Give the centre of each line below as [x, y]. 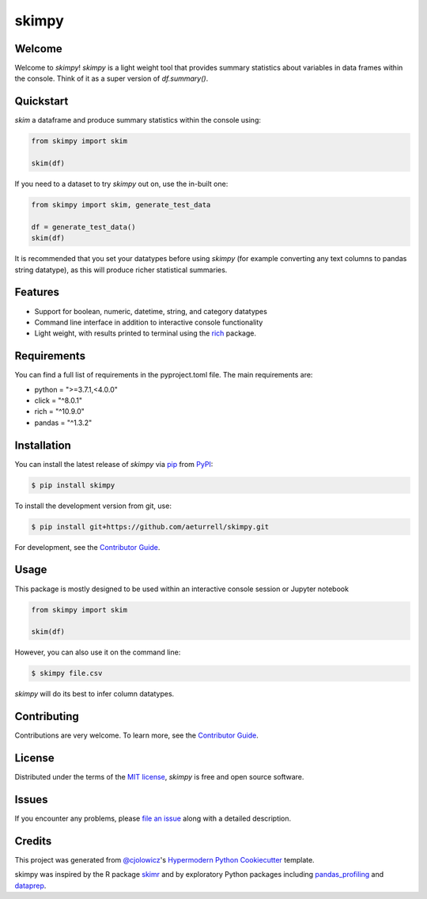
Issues [31, 799]
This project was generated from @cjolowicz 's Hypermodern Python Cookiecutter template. [165, 859]
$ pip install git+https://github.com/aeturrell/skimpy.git [150, 527]
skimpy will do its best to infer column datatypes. [94, 694]
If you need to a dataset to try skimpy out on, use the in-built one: [121, 184]
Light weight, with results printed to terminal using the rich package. [145, 333]
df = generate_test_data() [83, 227]
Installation [43, 445]
